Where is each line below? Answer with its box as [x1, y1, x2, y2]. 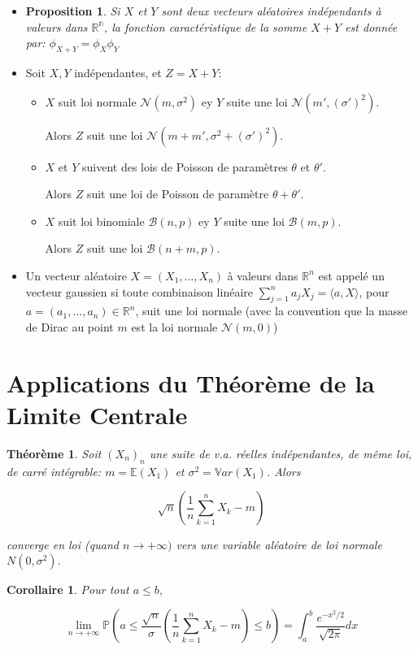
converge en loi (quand [7, 536, 119, 553]
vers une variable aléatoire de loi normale [176, 536, 382, 553]
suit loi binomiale [58, 212, 145, 229]
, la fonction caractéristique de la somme [103, 18, 307, 35]
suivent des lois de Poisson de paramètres [81, 158, 288, 175]
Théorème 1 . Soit [7, 444, 102, 461]
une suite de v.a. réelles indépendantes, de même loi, [149, 444, 412, 461]
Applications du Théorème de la [7, 366, 375, 399]
